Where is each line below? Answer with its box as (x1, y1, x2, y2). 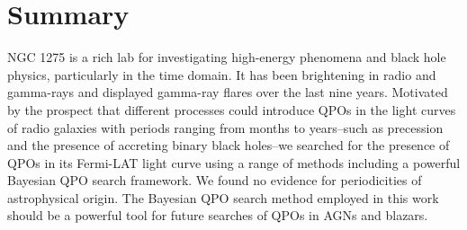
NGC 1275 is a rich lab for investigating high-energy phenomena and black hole (7, 48, 446, 66)
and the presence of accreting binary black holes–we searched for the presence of (7, 136, 450, 155)
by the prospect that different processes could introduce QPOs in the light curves (7, 100, 456, 119)
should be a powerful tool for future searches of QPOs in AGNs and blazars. (7, 206, 428, 225)
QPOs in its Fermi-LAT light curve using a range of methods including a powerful (7, 153, 461, 172)
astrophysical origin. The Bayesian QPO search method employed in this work (7, 188, 439, 207)
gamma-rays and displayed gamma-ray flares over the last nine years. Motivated (7, 83, 448, 102)
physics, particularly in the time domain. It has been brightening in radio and (7, 65, 436, 84)
